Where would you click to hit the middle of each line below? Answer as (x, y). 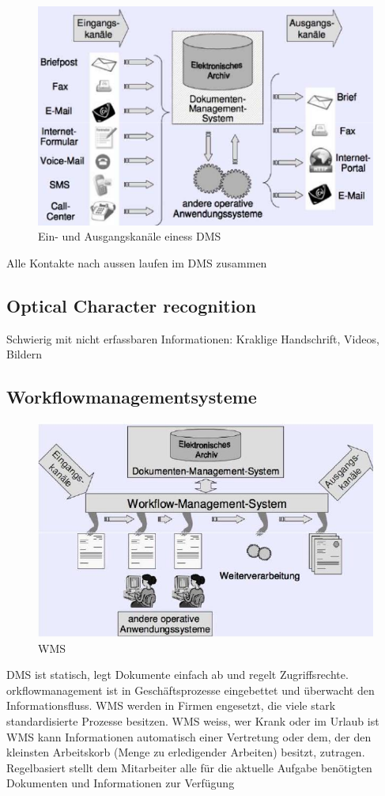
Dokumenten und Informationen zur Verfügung (121, 783)
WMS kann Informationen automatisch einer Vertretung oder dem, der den (189, 736)
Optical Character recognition (131, 305)
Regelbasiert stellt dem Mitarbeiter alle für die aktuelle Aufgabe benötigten (189, 767)
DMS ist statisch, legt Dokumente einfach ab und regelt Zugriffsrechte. (177, 675)
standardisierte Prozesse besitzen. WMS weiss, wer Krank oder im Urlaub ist (193, 721)
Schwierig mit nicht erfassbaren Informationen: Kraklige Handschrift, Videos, (193, 338)
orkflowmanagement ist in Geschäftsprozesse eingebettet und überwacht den (191, 690)
